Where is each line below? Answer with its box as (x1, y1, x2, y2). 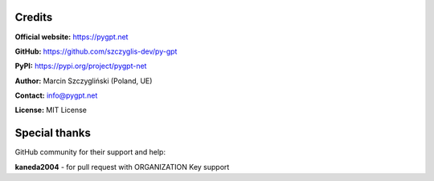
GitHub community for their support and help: (14, 147, 166, 157)
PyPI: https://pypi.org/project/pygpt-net (14, 61, 147, 71)
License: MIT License (14, 105, 88, 115)
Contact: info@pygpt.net (14, 90, 98, 100)
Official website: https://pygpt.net (14, 32, 129, 42)
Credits (14, 10, 53, 24)
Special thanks (14, 127, 92, 140)
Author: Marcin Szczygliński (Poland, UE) (14, 76, 153, 86)
